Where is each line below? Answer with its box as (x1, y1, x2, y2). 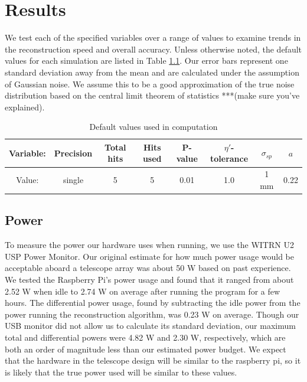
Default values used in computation (89, 120, 218, 133)
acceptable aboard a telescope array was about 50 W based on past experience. (5, 262, 291, 274)
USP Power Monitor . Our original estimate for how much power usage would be (5, 250, 295, 262)
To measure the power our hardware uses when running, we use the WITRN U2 (5, 239, 294, 251)
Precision (54, 146, 93, 159)
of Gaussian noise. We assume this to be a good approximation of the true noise (5, 77, 295, 90)
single (63, 174, 84, 186)
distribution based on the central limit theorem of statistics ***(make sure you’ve (5, 89, 300, 102)
